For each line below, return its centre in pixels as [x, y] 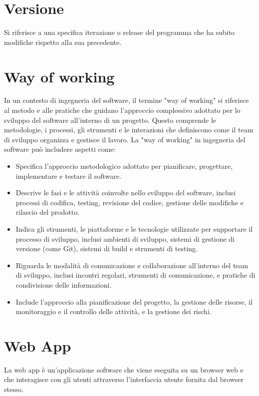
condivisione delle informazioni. [64, 284]
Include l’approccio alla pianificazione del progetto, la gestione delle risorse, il [134, 301]
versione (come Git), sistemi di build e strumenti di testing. [107, 248]
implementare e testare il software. [68, 176]
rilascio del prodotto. [48, 212]
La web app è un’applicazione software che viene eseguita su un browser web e [124, 369]
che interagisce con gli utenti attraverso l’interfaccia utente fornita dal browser [124, 379]
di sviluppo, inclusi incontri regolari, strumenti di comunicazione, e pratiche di [135, 275]
